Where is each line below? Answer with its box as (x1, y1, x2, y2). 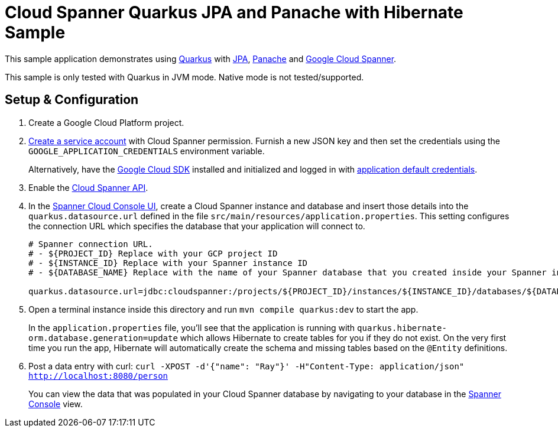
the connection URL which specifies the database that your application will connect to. (28, 220, 365, 231)
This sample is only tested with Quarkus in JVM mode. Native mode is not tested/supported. (5, 72, 364, 82)
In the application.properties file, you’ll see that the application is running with (28, 322, 355, 333)
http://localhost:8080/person (28, 371, 168, 381)
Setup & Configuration (5, 92, 139, 108)
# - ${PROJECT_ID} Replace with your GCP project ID (28, 248, 278, 258)
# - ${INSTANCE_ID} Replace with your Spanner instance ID (28, 258, 308, 268)
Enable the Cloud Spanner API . (28, 182, 148, 193)
